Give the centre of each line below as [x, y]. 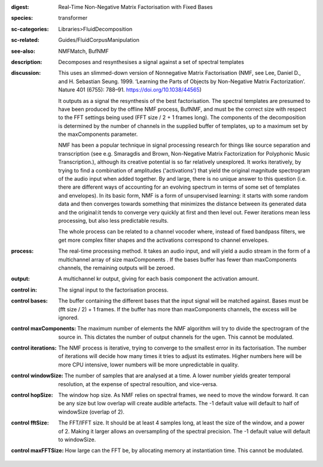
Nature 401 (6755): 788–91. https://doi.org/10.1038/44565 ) [130, 90]
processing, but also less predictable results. [113, 220]
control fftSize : [30, 423]
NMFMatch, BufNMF [83, 51]
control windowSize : [37, 376]
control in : [24, 290]
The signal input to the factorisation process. [113, 290]
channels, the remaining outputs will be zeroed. [117, 268]
